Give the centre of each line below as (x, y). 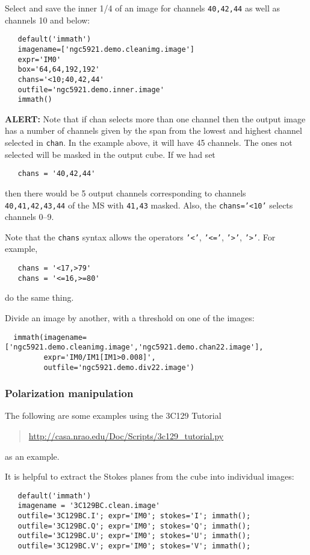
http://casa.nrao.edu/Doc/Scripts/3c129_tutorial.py (126, 435)
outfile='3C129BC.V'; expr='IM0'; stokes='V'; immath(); (134, 546)
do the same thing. (39, 297)
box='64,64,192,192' (59, 70)
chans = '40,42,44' (57, 174)
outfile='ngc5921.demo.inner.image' (91, 89)
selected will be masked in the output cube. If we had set (110, 154)
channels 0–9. (29, 217)
